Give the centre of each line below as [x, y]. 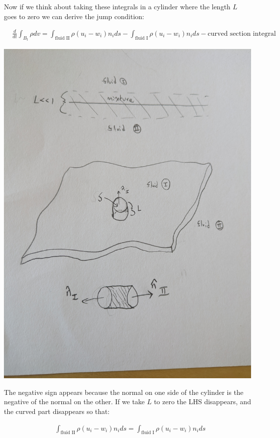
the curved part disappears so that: [57, 411]
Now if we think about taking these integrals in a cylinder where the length [117, 6]
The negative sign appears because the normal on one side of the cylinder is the [124, 392]
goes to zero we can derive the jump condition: [74, 16]
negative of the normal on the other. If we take [75, 401]
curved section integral [242, 34]
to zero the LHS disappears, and [202, 401]
